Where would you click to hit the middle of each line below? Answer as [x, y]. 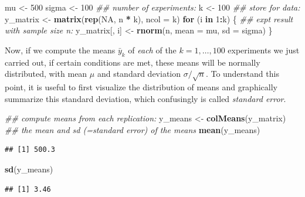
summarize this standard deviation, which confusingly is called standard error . [145, 98]
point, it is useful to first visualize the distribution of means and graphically [141, 86]
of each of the [152, 50]
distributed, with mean [46, 74]
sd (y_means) [29, 169]
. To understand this [242, 74]
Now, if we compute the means [60, 50]
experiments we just [264, 50]
